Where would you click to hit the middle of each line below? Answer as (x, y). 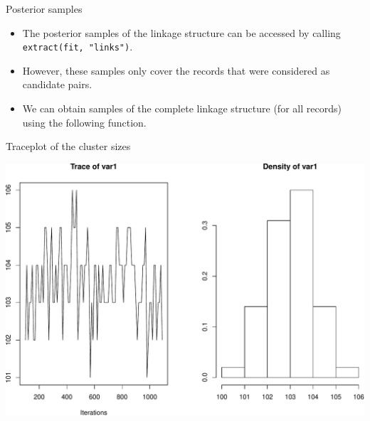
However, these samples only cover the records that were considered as (176, 70)
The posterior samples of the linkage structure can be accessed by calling (181, 32)
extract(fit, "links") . (78, 47)
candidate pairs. (57, 84)
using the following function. (84, 122)
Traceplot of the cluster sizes (68, 146)
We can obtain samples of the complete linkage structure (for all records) (182, 108)
